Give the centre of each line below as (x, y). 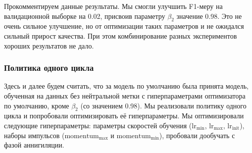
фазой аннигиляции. (34, 145)
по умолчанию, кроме (37, 105)
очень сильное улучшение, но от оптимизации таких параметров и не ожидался (124, 26)
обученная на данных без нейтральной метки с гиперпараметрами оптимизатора (125, 95)
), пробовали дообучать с (197, 135)
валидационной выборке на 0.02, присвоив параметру (85, 16)
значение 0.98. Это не (209, 16)
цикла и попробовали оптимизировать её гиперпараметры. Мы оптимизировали (124, 116)
